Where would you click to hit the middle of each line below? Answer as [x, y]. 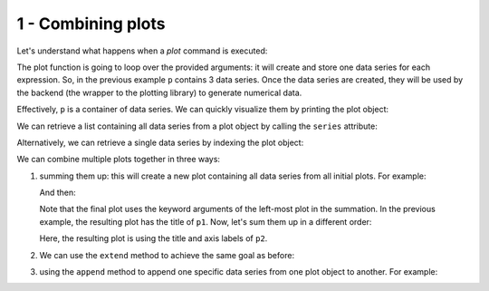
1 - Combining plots [91, 24]
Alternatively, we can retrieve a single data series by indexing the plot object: [160, 142]
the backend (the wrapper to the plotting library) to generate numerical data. [159, 92]
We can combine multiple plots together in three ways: [119, 160]
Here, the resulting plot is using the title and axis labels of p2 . [153, 238]
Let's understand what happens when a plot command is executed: [142, 51]
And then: [58, 193]
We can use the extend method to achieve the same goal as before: [167, 255]
